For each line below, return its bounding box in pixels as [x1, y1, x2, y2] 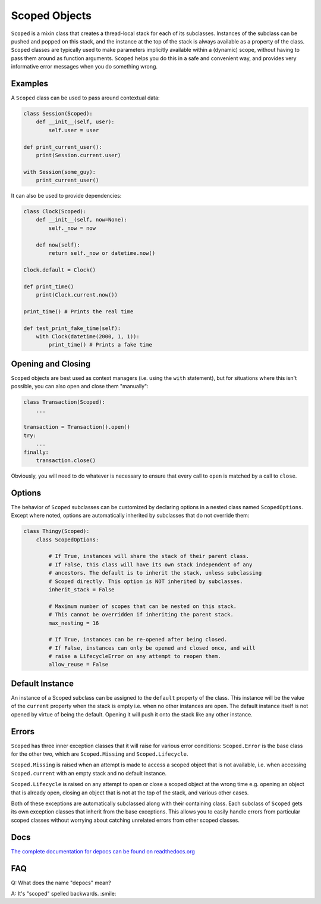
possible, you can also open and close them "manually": [11, 383, 149, 390]
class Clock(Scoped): [23, 208, 87, 215]
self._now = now [48, 225, 96, 232]
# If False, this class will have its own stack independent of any [48, 561, 253, 568]
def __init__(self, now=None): [36, 216, 127, 223]
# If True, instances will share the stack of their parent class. [48, 553, 250, 560]
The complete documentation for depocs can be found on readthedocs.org [11, 847, 196, 855]
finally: [23, 448, 49, 456]
